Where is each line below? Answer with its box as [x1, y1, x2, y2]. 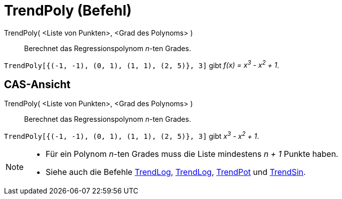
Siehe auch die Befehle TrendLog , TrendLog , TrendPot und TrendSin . [46, 166, 306, 177]
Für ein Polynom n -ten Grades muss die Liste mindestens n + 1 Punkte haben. [46, 148, 338, 159]
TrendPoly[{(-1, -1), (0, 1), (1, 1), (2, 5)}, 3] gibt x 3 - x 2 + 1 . [4, 130, 259, 140]
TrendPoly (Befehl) [4, 2, 132, 19]
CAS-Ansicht [4, 78, 71, 91]
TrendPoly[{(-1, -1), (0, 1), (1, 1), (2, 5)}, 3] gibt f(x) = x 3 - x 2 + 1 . [4, 59, 279, 70]
